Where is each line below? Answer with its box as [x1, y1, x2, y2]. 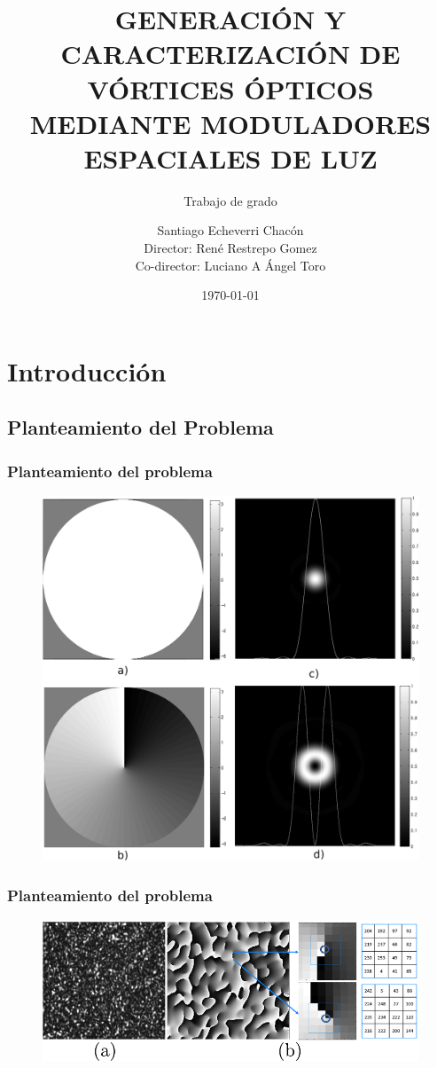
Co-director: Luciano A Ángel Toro [135, 255, 326, 274]
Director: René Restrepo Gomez [144, 239, 317, 257]
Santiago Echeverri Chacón [157, 221, 304, 240]
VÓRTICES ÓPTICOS [87, 70, 374, 106]
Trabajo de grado [183, 191, 277, 209]
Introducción [7, 352, 167, 389]
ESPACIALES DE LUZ [83, 139, 378, 176]
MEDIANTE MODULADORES [29, 105, 432, 141]
